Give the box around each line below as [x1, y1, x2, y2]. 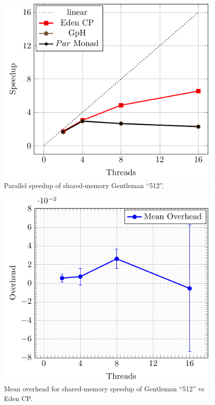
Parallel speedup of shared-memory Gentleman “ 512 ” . [4, 180, 164, 190]
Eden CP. [4, 393, 33, 403]
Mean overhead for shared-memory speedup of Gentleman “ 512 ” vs [4, 384, 205, 394]
